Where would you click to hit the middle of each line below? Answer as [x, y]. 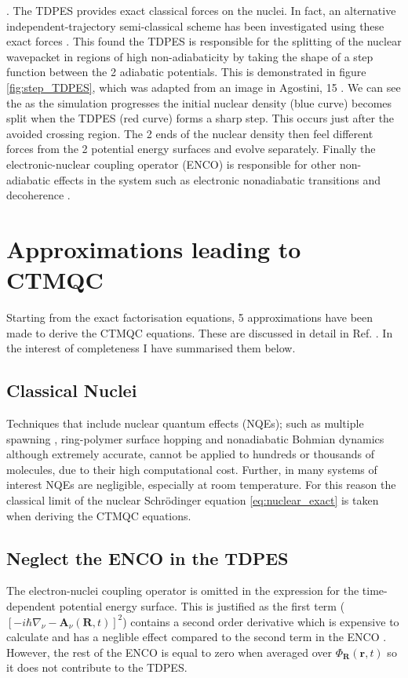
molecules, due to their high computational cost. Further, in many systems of [192, 469]
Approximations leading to [154, 248]
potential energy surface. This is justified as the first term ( [202, 605]
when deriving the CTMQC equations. [99, 515]
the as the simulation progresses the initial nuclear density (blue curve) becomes [199, 102]
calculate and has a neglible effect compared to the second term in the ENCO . [197, 637]
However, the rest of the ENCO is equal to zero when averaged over [169, 652]
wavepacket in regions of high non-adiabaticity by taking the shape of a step [190, 56]
